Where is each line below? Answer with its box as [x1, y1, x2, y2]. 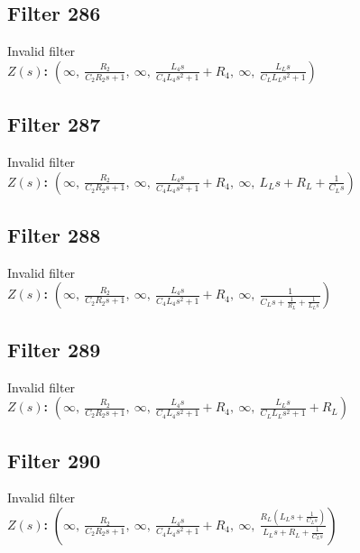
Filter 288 [7, 220, 101, 248]
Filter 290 [7, 446, 101, 474]
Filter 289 [7, 335, 101, 363]
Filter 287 [7, 110, 101, 138]
